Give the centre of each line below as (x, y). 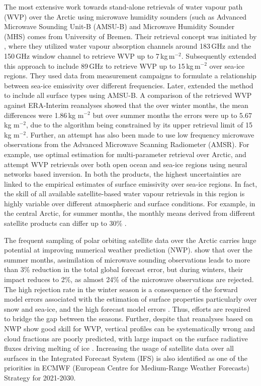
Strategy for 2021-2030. (40, 377)
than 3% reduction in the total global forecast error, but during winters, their (123, 269)
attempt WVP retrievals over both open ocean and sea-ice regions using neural (126, 164)
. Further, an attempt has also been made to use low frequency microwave (140, 134)
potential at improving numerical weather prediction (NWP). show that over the (128, 250)
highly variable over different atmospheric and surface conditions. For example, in (130, 203)
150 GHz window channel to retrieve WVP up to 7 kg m (90, 55)
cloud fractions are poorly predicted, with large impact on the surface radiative (126, 338)
